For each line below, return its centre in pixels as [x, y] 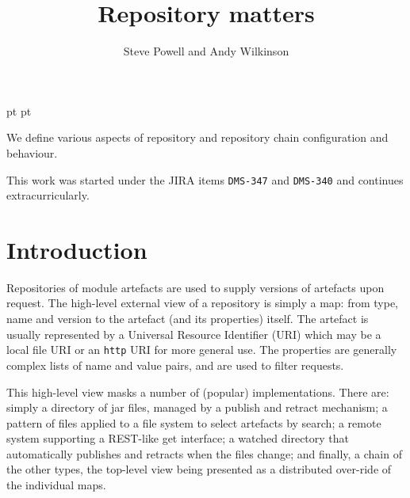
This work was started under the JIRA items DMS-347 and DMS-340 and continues [205, 179]
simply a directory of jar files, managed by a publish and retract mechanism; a [197, 407]
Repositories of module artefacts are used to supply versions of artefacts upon [195, 287]
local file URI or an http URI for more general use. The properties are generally [202, 350]
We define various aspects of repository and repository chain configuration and [197, 137]
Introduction [77, 249]
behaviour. [32, 152]
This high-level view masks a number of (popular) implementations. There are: [198, 392]
